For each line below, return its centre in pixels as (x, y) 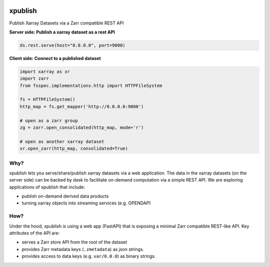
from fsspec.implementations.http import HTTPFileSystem (91, 85)
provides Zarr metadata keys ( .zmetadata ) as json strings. (83, 249)
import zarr (34, 78)
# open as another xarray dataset (62, 141)
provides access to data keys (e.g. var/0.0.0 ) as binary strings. (89, 256)
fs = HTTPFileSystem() (47, 99)
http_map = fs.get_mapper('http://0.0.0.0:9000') (82, 106)
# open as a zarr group (49, 120)
